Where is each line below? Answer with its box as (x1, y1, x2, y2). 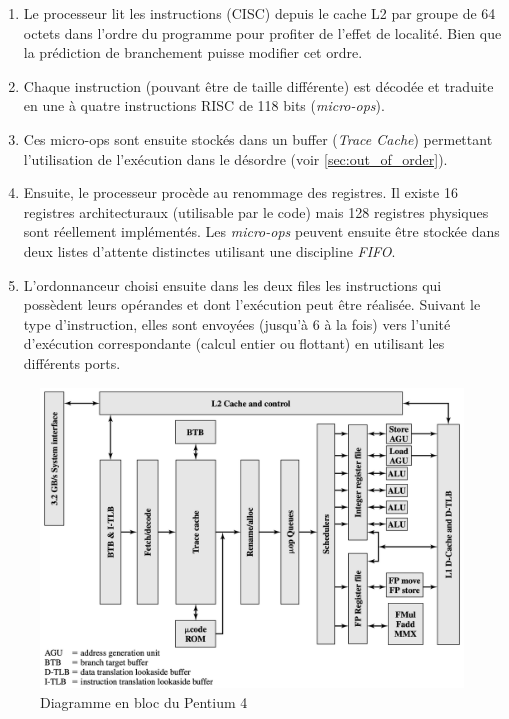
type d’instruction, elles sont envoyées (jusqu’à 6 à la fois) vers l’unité (23, 313, 451, 334)
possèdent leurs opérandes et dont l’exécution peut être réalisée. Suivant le (23, 294, 481, 315)
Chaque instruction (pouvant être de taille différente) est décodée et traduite (23, 75, 494, 96)
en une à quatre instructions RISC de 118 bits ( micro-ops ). (23, 95, 385, 116)
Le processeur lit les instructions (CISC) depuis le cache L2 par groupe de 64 (23, 3, 496, 23)
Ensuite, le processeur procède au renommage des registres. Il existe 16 (23, 182, 458, 203)
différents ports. (23, 352, 121, 373)
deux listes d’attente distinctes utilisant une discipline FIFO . (23, 240, 396, 261)
